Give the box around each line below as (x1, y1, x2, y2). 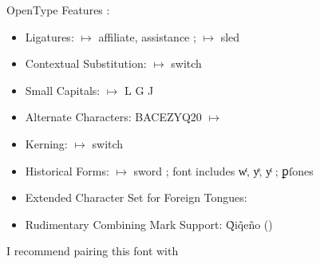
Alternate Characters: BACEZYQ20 (25, 108, 202, 125)
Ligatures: (25, 28, 74, 45)
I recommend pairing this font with (6, 242, 179, 259)
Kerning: (25, 135, 68, 152)
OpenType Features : (6, 2, 110, 18)
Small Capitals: (25, 81, 101, 98)
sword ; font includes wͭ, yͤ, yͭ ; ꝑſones (133, 162, 314, 179)
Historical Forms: (25, 162, 109, 179)
